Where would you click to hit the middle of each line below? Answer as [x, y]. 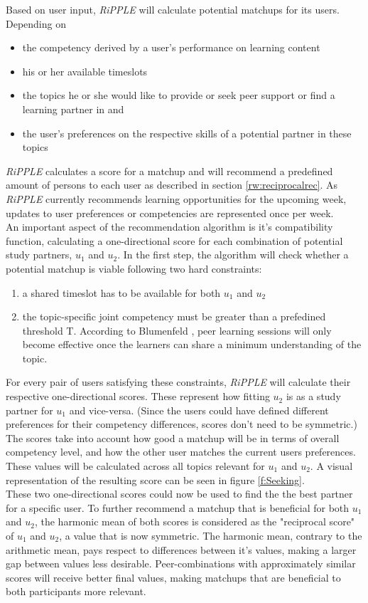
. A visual [331, 466]
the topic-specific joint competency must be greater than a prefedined [174, 316]
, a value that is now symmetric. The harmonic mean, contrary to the [211, 535]
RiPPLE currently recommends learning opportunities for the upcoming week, [176, 198]
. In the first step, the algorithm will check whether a [233, 255]
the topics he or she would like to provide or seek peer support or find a [179, 95]
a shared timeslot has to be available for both [121, 292]
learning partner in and [73, 109]
